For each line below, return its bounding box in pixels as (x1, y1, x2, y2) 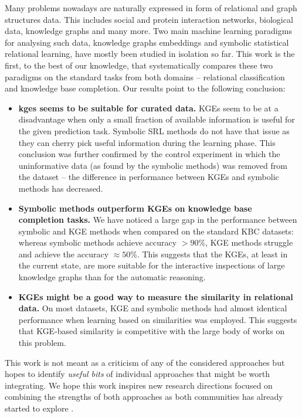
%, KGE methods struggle (198, 236, 293, 249)
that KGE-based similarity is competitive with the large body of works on (18, 325, 285, 337)
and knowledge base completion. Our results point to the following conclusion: (5, 82, 286, 94)
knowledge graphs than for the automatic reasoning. (18, 271, 206, 283)
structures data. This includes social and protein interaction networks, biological (5, 13, 293, 25)
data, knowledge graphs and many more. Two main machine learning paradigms (5, 25, 292, 37)
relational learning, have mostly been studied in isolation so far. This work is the (5, 47, 295, 60)
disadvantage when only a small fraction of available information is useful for (18, 113, 295, 125)
